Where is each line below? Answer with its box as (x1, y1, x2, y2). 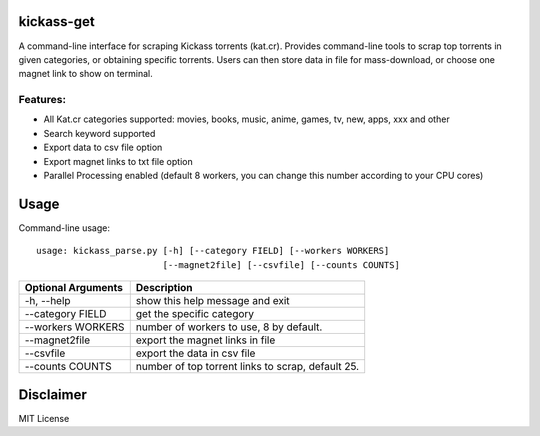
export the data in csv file (135, 346, 256, 360)
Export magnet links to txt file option (43, 155, 194, 167)
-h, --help (24, 294, 71, 308)
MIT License (18, 412, 70, 424)
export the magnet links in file (135, 333, 276, 347)
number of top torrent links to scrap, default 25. (135, 360, 360, 374)
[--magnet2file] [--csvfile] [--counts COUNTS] (162, 259, 400, 270)
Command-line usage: (18, 221, 110, 234)
